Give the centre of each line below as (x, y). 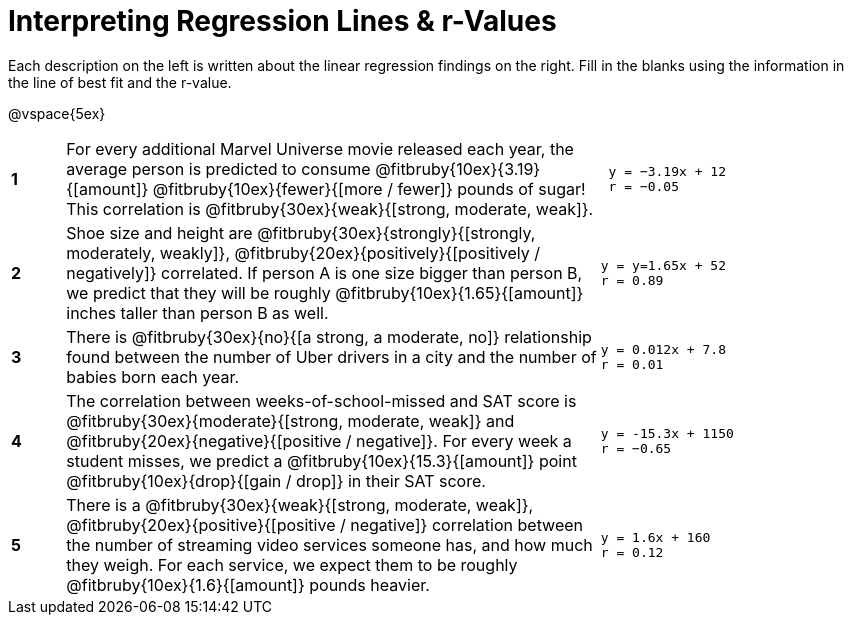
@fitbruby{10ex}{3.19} (458, 168)
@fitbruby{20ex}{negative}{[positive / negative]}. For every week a (319, 440)
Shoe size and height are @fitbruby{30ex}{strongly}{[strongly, (301, 232)
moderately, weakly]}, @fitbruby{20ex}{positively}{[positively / (303, 252)
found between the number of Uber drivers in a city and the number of (331, 356)
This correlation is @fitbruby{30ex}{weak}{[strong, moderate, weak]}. (330, 208)
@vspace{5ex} (57, 113)
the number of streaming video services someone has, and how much (329, 544)
